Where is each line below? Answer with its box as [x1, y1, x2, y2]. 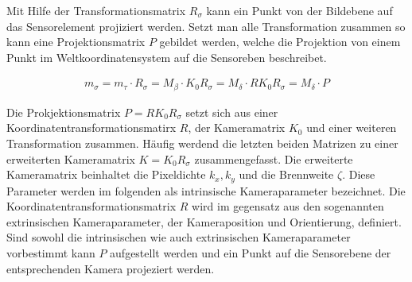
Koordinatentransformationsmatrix [6, 198, 177, 214]
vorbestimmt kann [6, 245, 95, 261]
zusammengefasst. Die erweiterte [194, 150, 353, 167]
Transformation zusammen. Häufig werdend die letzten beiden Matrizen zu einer [6, 135, 398, 152]
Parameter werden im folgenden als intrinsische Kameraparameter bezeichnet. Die [6, 182, 406, 199]
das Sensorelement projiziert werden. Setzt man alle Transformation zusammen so [6, 17, 406, 34]
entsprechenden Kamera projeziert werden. [6, 260, 215, 276]
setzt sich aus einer [185, 103, 278, 120]
